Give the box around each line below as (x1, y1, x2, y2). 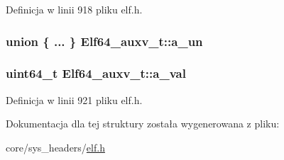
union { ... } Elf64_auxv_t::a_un (6, 32, 203, 50)
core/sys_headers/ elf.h (6, 139, 105, 154)
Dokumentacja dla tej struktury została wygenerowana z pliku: (6, 116, 280, 131)
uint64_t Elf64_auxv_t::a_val (6, 64, 186, 82)
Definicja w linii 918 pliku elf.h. (6, 2, 143, 16)
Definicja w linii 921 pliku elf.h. (6, 92, 143, 107)
